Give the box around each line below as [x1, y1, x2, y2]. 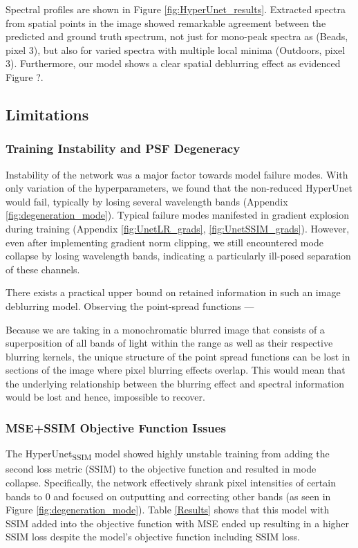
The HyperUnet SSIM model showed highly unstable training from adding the [6, 446, 330, 463]
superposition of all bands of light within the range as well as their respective [6, 336, 333, 350]
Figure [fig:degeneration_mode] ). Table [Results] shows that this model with [6, 502, 330, 517]
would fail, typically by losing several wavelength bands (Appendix [6, 194, 288, 208]
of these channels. [6, 262, 80, 276]
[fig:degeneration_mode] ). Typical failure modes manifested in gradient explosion [6, 208, 350, 222]
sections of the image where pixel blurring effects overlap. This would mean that [6, 363, 346, 377]
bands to [6, 488, 42, 503]
